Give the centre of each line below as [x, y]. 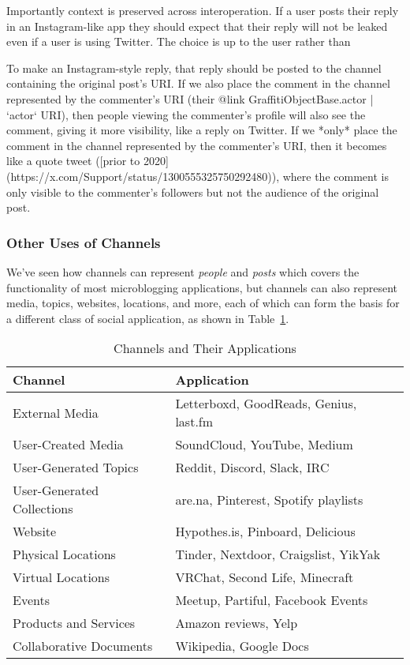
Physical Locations [64, 554]
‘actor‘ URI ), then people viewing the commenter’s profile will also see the [186, 114]
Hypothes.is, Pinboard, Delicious [265, 532]
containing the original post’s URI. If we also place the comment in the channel [198, 83]
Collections [43, 509]
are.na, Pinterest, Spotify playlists [269, 499]
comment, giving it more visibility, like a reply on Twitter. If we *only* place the [202, 130]
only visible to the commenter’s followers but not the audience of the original [193, 192]
